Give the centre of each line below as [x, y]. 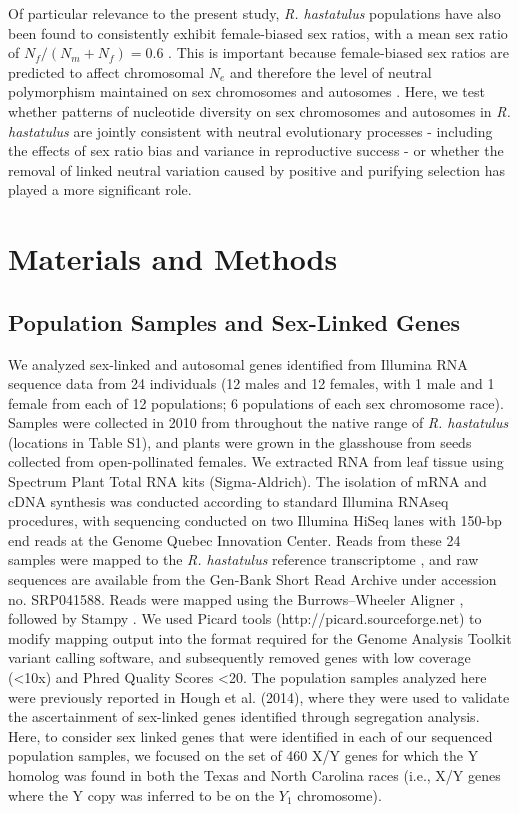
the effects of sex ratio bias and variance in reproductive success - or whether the [256, 150]
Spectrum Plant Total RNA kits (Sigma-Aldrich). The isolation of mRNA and [247, 481]
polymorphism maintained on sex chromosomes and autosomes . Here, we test [246, 91]
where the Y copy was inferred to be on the [141, 794]
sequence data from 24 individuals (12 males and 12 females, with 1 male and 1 [251, 383]
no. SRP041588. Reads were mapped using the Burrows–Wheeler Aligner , [236, 598]
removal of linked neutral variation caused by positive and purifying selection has [257, 169]
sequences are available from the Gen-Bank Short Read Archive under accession [252, 579]
